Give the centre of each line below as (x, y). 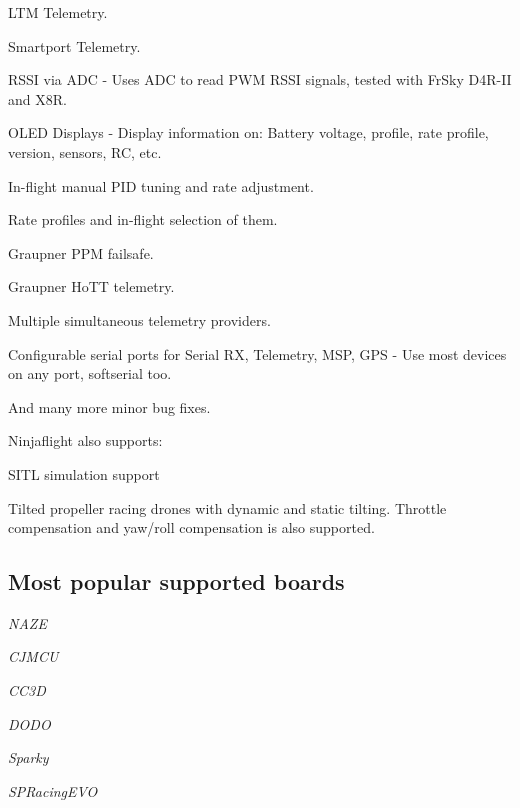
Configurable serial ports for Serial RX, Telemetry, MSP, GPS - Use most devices (257, 353)
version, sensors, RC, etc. (85, 151)
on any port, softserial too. (90, 373)
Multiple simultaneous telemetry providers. (139, 319)
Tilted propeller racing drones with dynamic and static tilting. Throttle (227, 507)
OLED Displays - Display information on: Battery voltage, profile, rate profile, (248, 132)
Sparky (28, 757)
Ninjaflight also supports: (85, 440)
